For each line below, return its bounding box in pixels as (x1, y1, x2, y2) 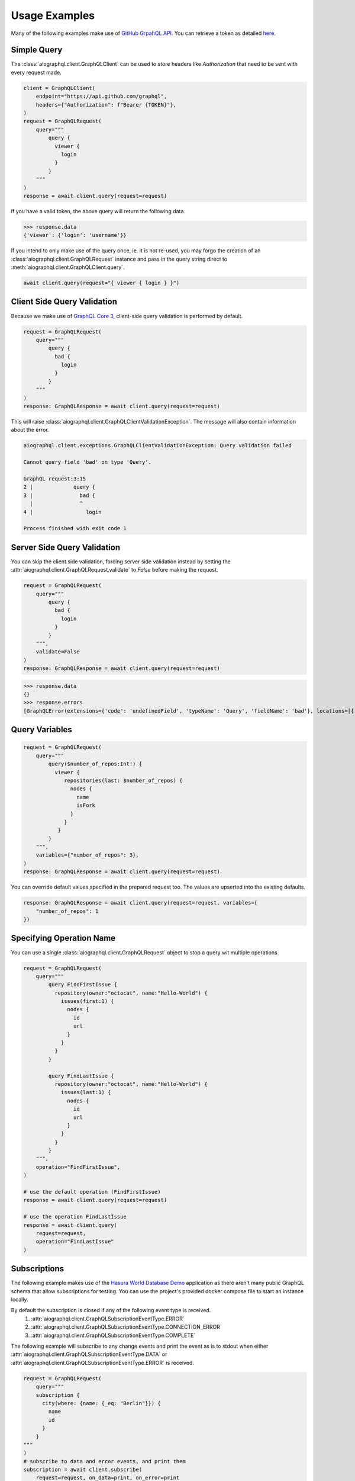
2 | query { (23, 483, 96, 491)
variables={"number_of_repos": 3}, (35, 852, 139, 858)
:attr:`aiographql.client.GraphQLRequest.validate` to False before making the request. (11, 566, 218, 573)
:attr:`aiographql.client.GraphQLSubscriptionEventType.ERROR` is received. (11, 1359, 195, 1366)
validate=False (35, 649, 80, 655)
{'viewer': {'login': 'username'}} (23, 232, 127, 239)
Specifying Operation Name (11, 933, 116, 943)
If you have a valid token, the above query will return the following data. (11, 207, 186, 214)
